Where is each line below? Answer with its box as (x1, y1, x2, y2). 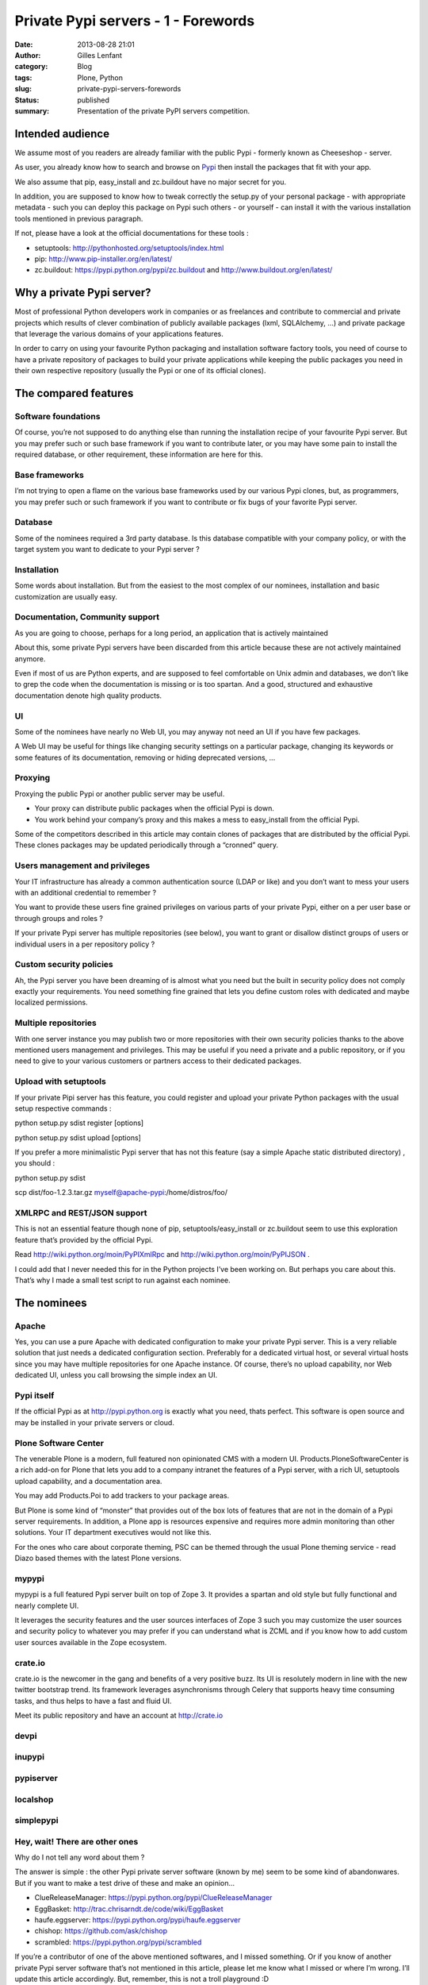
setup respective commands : (14, 1104, 112, 1113)
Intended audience (14, 127, 110, 141)
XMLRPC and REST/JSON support (14, 1208, 147, 1218)
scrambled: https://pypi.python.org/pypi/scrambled (34, 1937, 202, 1947)
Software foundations (14, 410, 101, 422)
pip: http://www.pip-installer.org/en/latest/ (34, 254, 173, 264)
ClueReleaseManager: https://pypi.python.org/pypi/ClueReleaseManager (34, 1893, 273, 1902)
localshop (14, 1794, 54, 1805)
